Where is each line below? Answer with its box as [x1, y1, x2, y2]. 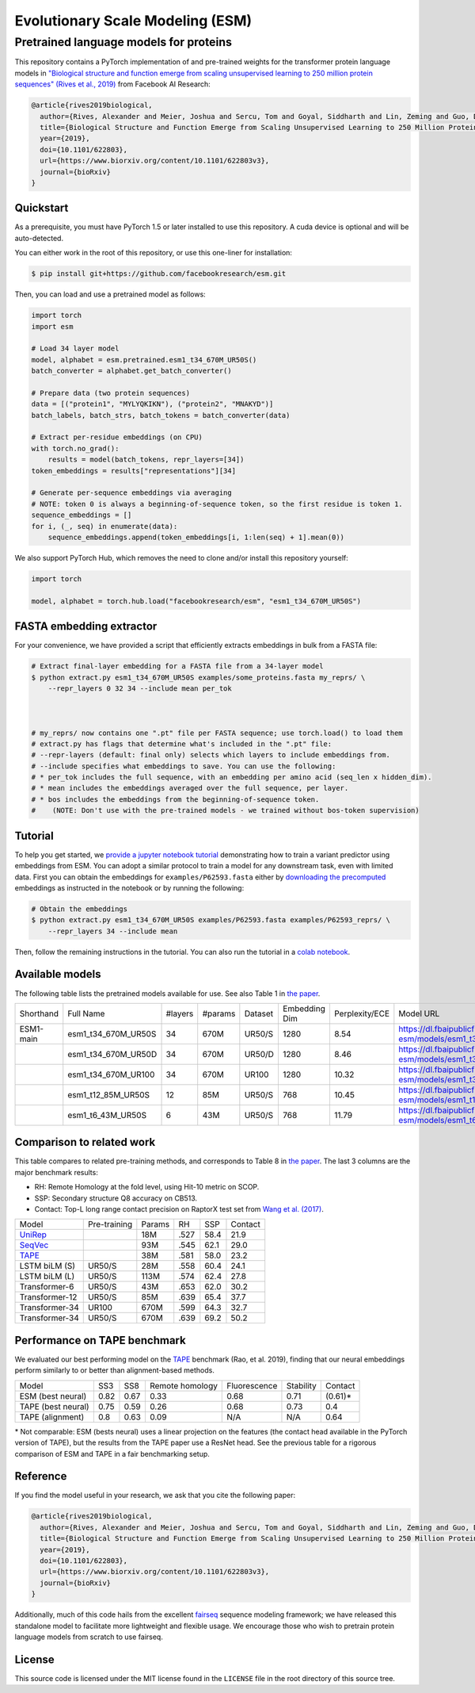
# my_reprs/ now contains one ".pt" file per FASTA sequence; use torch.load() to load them [31, 728, 403, 737]
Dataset [244, 1008, 274, 1019]
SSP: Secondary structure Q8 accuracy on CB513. [34, 1193, 198, 1203]
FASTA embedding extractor [14, 619, 158, 634]
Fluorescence [226, 1380, 278, 1391]
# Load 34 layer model [31, 344, 120, 353]
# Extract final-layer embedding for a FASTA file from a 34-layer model [31, 662, 324, 671]
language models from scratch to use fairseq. [14, 1632, 164, 1641]
